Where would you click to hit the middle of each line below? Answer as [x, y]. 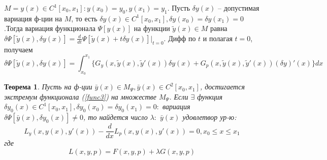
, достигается [222, 87]
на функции [152, 28]
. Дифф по [180, 38]
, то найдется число [115, 117]
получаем [19, 49]
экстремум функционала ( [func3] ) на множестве [80, 96]
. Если [179, 96]
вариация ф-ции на [33, 18]
